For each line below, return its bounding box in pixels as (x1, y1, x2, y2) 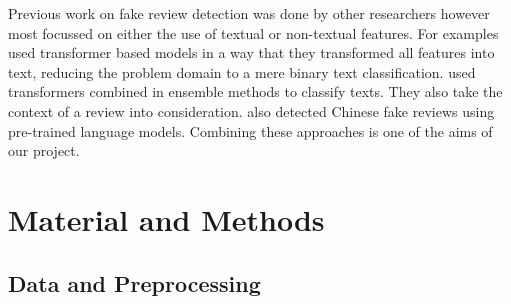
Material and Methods (8, 198, 325, 239)
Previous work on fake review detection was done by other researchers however (8, 3, 490, 23)
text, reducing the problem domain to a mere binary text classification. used (8, 61, 476, 82)
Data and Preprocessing (8, 267, 261, 298)
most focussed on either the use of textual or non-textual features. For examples (8, 22, 499, 43)
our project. (8, 140, 80, 161)
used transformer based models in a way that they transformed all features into (8, 42, 495, 63)
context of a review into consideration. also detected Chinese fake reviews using (8, 100, 495, 121)
